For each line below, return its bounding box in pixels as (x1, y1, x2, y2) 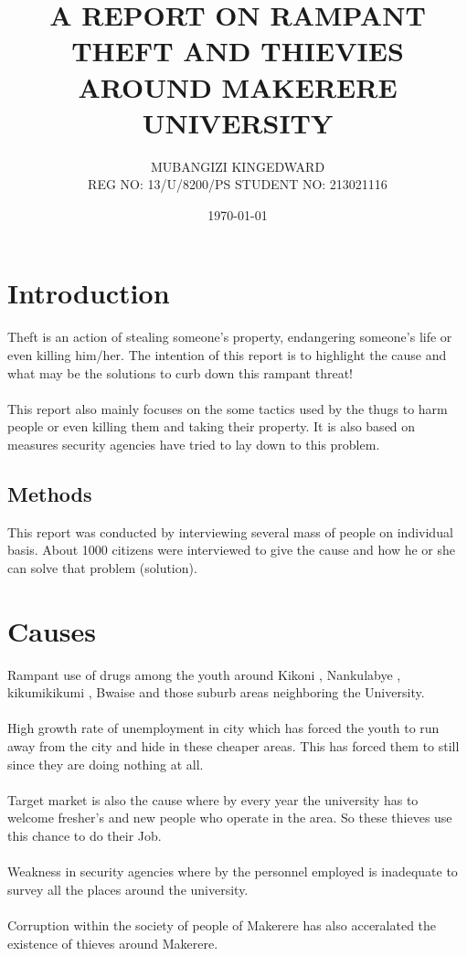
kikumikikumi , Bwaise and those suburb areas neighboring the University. (7, 683, 425, 702)
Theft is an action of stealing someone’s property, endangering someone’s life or (7, 327, 452, 346)
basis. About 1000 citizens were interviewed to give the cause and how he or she (7, 540, 456, 559)
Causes (7, 611, 96, 649)
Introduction (7, 274, 170, 312)
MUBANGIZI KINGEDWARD (150, 156, 325, 175)
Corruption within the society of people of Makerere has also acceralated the (7, 915, 437, 934)
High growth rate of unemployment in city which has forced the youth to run (7, 718, 440, 738)
